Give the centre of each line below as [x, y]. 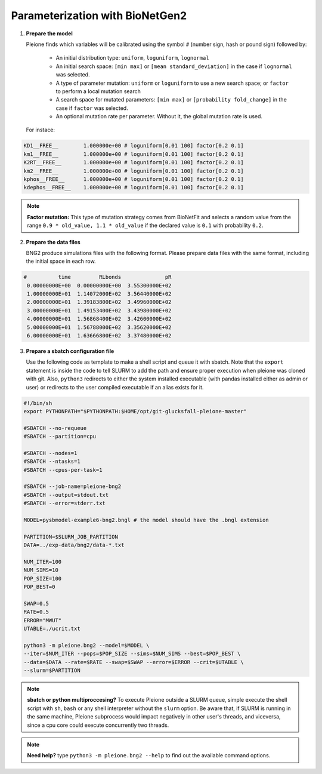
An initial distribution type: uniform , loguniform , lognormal [132, 58]
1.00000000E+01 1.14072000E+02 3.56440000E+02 [99, 294]
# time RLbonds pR [97, 277]
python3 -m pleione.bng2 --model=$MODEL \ [86, 645]
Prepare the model [49, 33]
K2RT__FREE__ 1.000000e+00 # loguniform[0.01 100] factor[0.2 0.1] [134, 162]
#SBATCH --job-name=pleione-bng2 [72, 486]
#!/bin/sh [38, 403]
